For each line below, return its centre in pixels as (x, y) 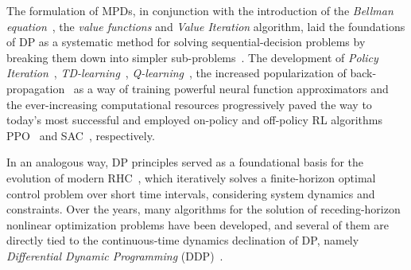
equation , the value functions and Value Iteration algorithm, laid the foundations (206, 26)
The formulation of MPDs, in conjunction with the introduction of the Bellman (200, 10)
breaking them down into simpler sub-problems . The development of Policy (192, 57)
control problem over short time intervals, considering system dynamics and (191, 193)
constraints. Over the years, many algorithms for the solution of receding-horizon (204, 209)
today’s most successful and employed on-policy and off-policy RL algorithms (194, 120)
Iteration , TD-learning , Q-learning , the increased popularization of (176, 73)
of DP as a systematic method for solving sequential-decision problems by (186, 42)
